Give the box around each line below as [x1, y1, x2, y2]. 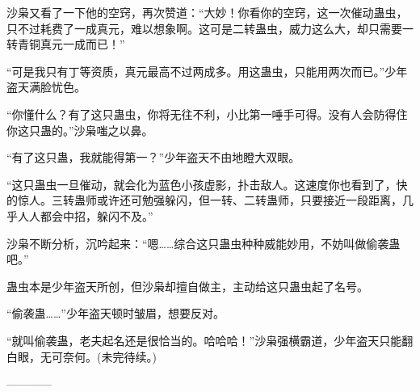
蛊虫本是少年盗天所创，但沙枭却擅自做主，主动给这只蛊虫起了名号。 [6, 277, 368, 294]
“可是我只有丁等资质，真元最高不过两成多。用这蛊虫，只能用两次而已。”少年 [6, 62, 408, 79]
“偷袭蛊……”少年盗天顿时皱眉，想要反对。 [6, 305, 225, 322]
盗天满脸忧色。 [6, 78, 86, 95]
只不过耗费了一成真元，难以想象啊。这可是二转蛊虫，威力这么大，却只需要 [6, 19, 402, 36]
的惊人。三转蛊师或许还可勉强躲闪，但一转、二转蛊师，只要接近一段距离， [6, 192, 402, 209]
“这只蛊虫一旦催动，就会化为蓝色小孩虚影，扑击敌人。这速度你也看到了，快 [6, 175, 408, 192]
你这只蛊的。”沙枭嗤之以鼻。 [6, 121, 153, 138]
